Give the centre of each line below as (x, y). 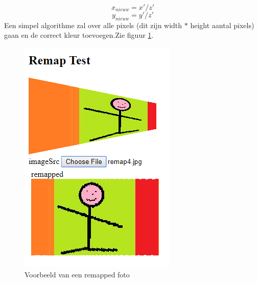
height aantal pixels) (222, 25)
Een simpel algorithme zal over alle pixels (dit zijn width (93, 25)
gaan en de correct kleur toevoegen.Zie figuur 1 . (79, 35)
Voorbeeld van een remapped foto (77, 274)
